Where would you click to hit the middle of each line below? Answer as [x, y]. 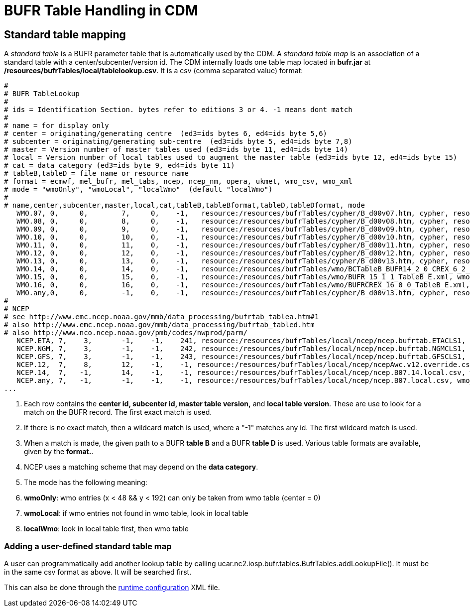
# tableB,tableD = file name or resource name [96, 174]
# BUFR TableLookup [42, 94]
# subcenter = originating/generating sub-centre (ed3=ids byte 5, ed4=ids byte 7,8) [178, 142]
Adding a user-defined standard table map [88, 546]
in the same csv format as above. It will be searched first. [98, 572]
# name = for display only [57, 126]
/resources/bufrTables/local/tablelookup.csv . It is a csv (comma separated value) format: [154, 71]
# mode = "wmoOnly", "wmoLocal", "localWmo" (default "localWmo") [138, 189]
